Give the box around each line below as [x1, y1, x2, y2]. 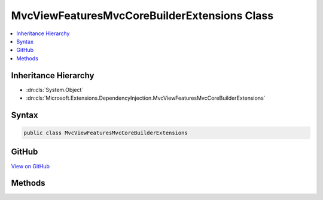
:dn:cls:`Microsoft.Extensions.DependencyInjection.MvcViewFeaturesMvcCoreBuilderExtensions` [26, 94, 266, 101]
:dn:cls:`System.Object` [26, 86, 84, 93]
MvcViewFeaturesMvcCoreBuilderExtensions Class [11, 9, 274, 22]
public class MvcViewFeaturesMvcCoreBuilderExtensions [23, 130, 188, 137]
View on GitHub [11, 162, 50, 170]
